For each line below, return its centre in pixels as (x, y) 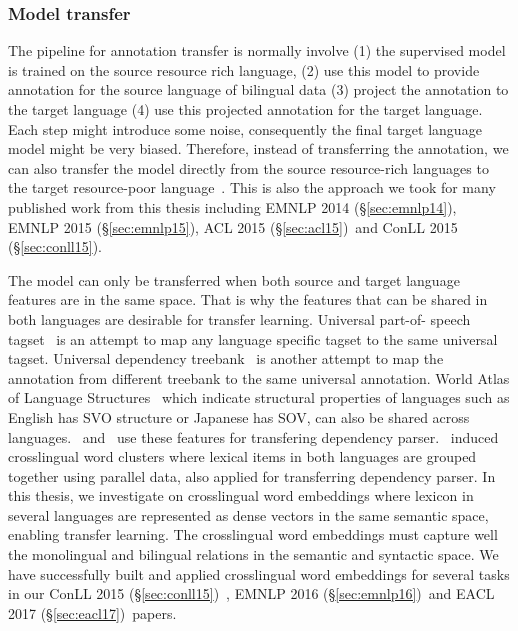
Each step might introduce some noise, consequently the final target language (245, 128)
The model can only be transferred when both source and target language (234, 279)
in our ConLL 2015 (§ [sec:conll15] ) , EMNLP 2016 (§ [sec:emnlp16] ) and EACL (251, 593)
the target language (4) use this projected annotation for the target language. (245, 109)
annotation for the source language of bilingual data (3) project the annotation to (258, 89)
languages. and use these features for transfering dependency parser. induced (253, 436)
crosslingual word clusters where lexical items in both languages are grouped (242, 456)
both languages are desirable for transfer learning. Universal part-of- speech (239, 318)
